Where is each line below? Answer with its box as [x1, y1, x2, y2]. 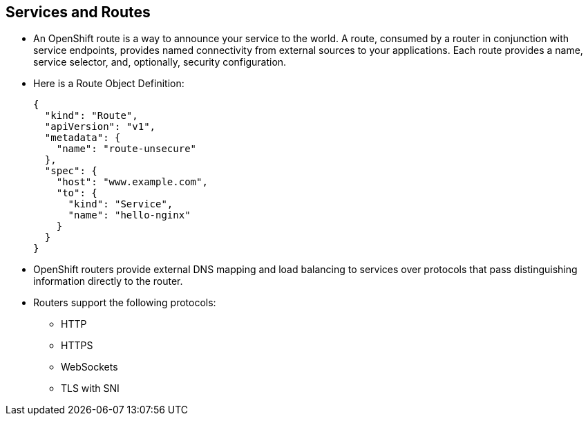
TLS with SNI [61, 382, 120, 395]
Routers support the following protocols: [33, 297, 216, 309]
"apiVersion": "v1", [44, 121, 156, 133]
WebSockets [61, 361, 118, 373]
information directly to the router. [33, 275, 183, 288]
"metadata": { [44, 132, 121, 144]
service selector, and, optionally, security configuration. [33, 56, 287, 68]
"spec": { [44, 165, 97, 177]
